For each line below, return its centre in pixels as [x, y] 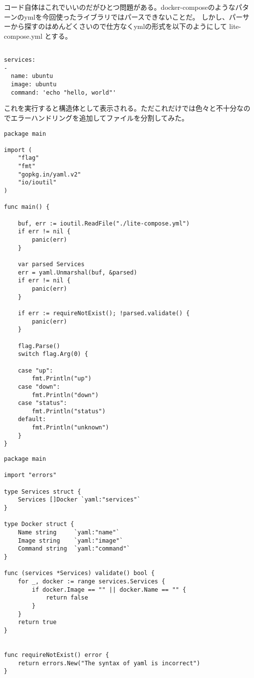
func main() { [27, 207]
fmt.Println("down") [65, 395]
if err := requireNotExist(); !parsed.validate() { [104, 313]
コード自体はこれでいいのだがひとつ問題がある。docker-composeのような [120, 7]
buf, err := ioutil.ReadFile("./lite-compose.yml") [104, 223]
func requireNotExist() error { [57, 655]
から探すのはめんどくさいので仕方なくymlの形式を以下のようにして [119, 26]
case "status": [42, 403]
